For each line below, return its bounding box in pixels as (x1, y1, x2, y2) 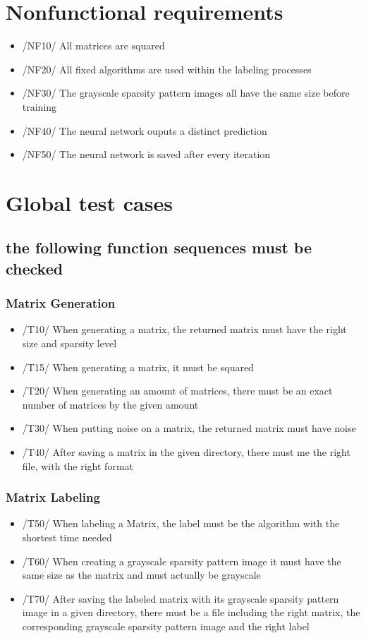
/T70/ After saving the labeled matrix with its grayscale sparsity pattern (22, 591, 339, 606)
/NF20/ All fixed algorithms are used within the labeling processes (22, 61, 312, 76)
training (22, 99, 57, 114)
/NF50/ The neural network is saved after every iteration (22, 147, 271, 162)
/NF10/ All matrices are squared (22, 38, 165, 53)
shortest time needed (22, 530, 112, 545)
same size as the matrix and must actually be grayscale (22, 567, 261, 582)
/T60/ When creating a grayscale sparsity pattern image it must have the (22, 553, 341, 568)
